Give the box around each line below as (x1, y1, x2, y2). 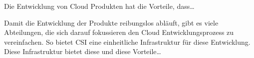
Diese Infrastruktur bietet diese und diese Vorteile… (4, 46, 161, 57)
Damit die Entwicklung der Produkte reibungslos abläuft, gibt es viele (4, 17, 219, 28)
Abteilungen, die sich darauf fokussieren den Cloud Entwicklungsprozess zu (4, 27, 234, 37)
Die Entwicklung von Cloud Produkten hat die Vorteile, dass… (4, 1, 195, 11)
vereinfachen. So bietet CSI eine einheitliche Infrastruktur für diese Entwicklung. (4, 36, 251, 47)
